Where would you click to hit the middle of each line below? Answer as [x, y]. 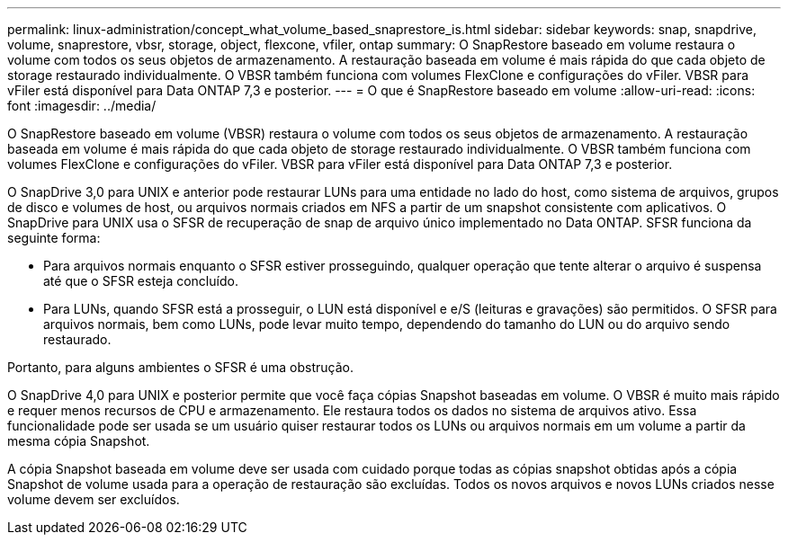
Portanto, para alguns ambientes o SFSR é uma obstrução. [181, 367]
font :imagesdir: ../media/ [82, 106]
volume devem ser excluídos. [94, 499]
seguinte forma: [54, 238]
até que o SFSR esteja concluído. [141, 281]
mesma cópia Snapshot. [79, 441]
